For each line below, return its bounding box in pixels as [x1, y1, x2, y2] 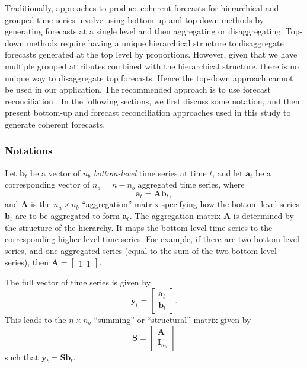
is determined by [233, 209, 294, 221]
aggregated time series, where [137, 178, 245, 191]
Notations [5, 143, 53, 158]
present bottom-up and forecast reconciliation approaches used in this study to [5, 106, 291, 119]
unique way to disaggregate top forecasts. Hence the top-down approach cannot [5, 71, 293, 84]
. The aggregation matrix [129, 209, 221, 221]
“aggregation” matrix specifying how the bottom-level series [82, 198, 299, 210]
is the [31, 198, 51, 210]
